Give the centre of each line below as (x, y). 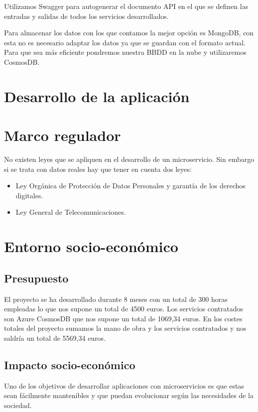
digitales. (29, 195)
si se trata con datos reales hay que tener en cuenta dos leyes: (98, 169)
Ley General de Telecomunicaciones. (71, 212)
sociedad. (18, 405)
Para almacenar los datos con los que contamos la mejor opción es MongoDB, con (129, 33)
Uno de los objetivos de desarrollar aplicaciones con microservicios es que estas (124, 385)
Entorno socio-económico (91, 246)
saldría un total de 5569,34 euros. (55, 338)
